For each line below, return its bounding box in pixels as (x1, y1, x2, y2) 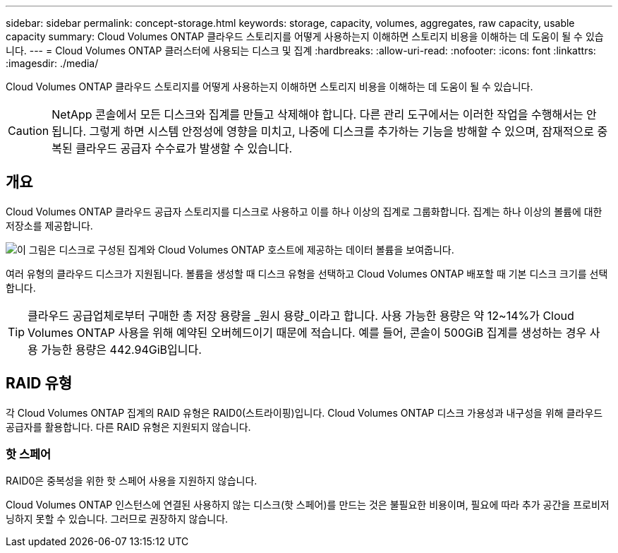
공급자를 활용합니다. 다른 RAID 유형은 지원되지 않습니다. (6, 420, 251, 433)
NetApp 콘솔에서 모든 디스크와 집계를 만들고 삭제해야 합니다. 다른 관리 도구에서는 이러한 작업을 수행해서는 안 (51, 107, 597, 121)
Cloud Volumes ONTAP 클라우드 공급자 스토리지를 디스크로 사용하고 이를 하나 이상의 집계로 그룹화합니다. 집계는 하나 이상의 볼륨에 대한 (6, 205, 602, 218)
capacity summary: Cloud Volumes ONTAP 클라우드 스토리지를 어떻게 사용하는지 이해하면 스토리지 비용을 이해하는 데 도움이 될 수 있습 (6, 30, 604, 42)
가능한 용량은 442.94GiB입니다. (41, 342, 202, 357)
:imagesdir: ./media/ (6, 57, 99, 69)
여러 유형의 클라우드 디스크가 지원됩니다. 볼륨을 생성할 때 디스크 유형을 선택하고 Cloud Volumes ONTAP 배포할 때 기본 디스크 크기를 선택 (6, 267, 608, 280)
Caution (8, 124, 49, 138)
